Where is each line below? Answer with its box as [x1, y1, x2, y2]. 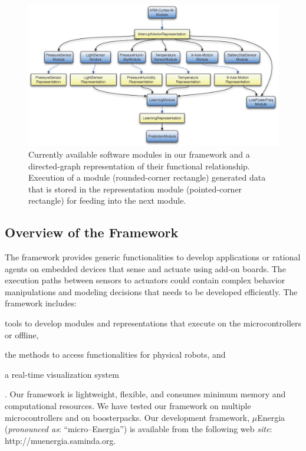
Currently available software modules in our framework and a [28, 148, 250, 160]
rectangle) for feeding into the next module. [28, 194, 186, 207]
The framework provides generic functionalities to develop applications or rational [5, 251, 301, 263]
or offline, [5, 328, 39, 341]
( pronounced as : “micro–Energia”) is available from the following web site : [5, 423, 272, 435]
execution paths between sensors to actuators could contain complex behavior [5, 274, 285, 286]
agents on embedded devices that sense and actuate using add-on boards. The [5, 262, 286, 274]
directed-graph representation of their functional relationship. [28, 159, 250, 172]
